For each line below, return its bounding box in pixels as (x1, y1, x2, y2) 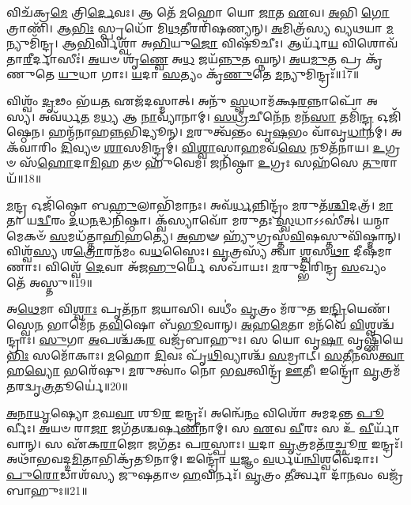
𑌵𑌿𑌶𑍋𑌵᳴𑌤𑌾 (341, 35, 398, 51)
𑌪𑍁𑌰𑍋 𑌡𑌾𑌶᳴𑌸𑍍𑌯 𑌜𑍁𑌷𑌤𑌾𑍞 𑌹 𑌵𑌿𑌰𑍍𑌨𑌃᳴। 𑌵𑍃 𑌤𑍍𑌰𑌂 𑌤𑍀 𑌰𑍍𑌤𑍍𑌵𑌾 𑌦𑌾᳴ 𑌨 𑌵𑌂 (6, 466, 374, 483)
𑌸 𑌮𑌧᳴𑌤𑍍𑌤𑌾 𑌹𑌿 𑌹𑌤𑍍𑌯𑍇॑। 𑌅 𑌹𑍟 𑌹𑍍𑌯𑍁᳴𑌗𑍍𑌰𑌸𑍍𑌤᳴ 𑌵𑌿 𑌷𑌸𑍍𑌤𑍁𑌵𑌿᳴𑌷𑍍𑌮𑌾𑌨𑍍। (49, 227, 402, 243)
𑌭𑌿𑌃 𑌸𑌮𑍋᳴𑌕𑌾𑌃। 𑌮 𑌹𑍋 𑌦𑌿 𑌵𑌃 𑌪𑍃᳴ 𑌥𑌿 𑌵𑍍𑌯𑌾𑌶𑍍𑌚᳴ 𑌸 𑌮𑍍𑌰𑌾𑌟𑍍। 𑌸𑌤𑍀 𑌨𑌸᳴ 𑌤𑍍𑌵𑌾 (6, 346, 405, 363)
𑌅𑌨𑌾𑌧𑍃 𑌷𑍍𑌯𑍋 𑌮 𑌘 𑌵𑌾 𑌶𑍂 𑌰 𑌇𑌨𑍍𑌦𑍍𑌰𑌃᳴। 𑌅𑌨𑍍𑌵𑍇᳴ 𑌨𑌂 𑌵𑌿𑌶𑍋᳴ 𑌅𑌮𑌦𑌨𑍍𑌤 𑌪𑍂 (6, 404, 384, 420)
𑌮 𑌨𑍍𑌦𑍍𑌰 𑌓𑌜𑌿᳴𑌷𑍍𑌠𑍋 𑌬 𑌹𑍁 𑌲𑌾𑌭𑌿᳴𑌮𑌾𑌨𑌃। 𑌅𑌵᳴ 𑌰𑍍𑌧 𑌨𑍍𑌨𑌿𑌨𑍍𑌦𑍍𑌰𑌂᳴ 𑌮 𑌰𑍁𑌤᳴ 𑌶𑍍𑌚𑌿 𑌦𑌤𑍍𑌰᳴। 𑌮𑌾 (6, 196, 394, 213)
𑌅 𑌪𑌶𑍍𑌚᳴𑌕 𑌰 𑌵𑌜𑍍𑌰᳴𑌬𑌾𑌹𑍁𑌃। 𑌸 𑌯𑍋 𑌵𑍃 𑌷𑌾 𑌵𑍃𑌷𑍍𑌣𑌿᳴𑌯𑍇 (88, 331, 404, 348)
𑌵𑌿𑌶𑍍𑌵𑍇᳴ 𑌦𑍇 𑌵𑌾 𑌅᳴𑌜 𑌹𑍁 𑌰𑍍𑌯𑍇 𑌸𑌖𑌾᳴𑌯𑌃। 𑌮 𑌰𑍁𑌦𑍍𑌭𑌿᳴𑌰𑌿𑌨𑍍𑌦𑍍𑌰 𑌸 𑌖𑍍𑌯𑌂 (44, 258, 386, 274)
